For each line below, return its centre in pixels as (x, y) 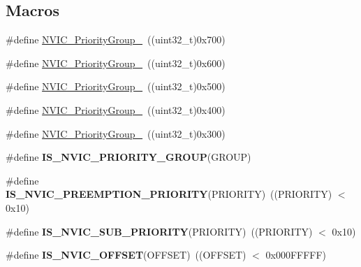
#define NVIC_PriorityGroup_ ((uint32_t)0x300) (116, 133)
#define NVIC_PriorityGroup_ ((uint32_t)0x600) (116, 63)
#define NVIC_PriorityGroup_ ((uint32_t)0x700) (116, 39)
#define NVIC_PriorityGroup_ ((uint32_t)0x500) (116, 86)
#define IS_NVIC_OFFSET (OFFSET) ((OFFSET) (126, 255)
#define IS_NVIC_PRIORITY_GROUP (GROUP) (128, 157)
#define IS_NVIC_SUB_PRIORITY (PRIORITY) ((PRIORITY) (159, 231)
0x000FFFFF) (296, 255)
